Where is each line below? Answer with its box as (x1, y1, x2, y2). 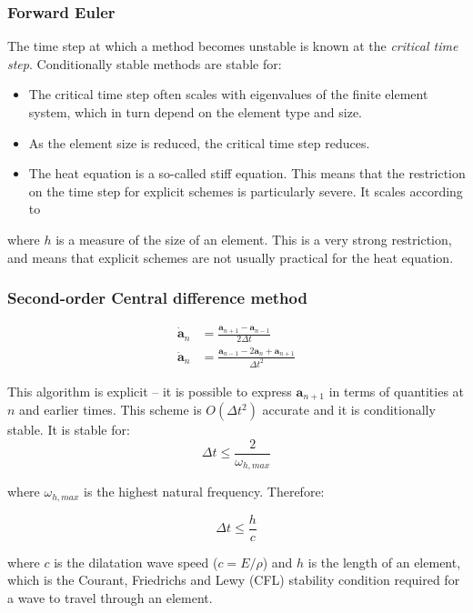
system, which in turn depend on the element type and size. (28, 103, 362, 121)
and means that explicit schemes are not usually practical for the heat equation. (7, 247, 454, 266)
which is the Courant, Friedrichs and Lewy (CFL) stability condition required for (7, 570, 460, 589)
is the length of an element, (307, 552, 461, 571)
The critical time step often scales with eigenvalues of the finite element (28, 85, 428, 104)
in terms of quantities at (328, 381, 465, 400)
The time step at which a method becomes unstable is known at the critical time (7, 36, 458, 55)
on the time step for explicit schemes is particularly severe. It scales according (28, 181, 463, 200)
